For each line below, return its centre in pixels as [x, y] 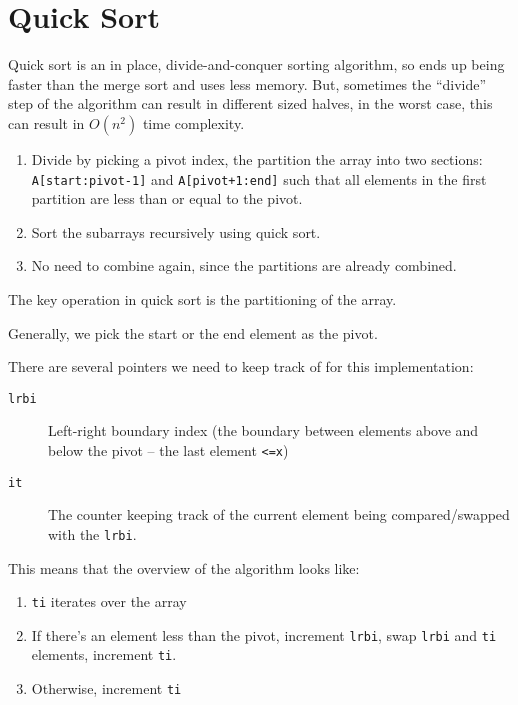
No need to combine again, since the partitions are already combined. [244, 265]
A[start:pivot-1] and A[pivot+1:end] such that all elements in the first [259, 178]
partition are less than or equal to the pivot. [167, 198]
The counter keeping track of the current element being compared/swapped [279, 514]
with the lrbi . [92, 533]
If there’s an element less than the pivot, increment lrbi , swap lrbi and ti [264, 634]
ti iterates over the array [109, 601]
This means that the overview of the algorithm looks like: [184, 567]
